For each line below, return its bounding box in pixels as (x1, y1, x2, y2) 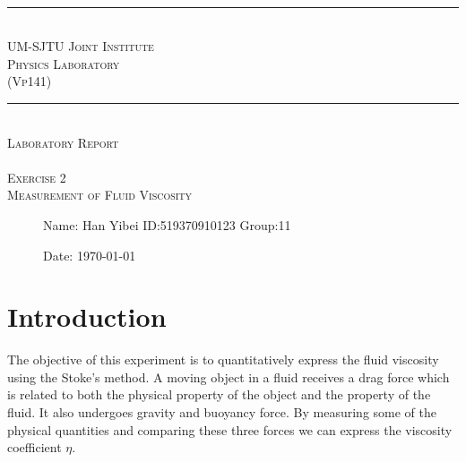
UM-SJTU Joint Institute (7, 37, 154, 56)
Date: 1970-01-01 (43, 245, 136, 264)
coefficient (7, 438, 62, 457)
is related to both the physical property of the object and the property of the (7, 385, 431, 404)
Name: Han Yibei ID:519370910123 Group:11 (43, 215, 291, 234)
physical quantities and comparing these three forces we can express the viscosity (7, 420, 453, 439)
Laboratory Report (7, 133, 119, 151)
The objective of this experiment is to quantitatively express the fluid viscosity (7, 350, 439, 369)
